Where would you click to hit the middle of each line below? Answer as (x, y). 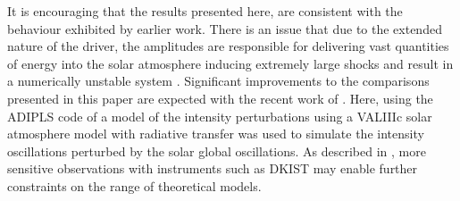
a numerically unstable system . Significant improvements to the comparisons (218, 81)
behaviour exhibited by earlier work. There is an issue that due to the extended (225, 28)
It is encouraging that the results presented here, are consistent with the (205, 11)
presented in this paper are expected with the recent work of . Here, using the (220, 98)
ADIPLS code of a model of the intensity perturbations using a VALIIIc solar (220, 116)
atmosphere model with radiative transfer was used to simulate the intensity (216, 134)
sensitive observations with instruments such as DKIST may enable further (213, 168)
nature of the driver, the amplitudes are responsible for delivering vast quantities (228, 46)
